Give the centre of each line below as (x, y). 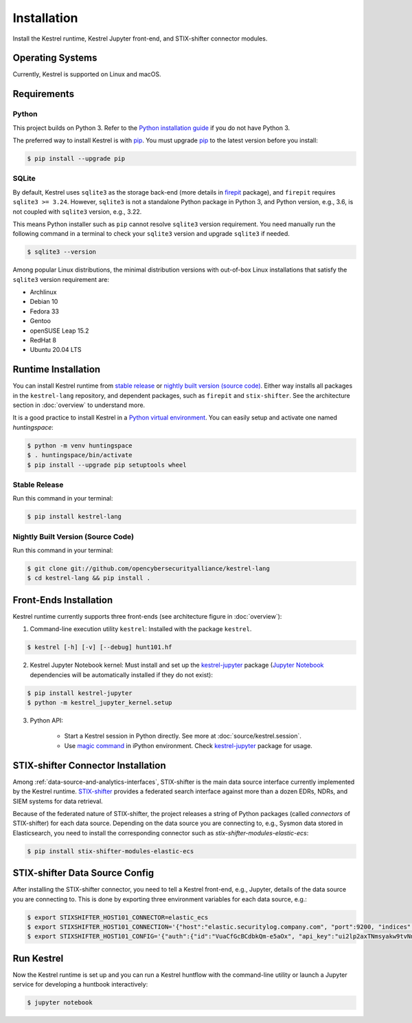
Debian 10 (44, 302)
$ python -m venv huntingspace (80, 445)
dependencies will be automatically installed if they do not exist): (121, 674)
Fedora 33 (45, 311)
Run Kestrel (38, 958)
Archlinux (43, 292)
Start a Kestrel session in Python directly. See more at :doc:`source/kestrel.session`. (183, 736)
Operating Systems (55, 58)
